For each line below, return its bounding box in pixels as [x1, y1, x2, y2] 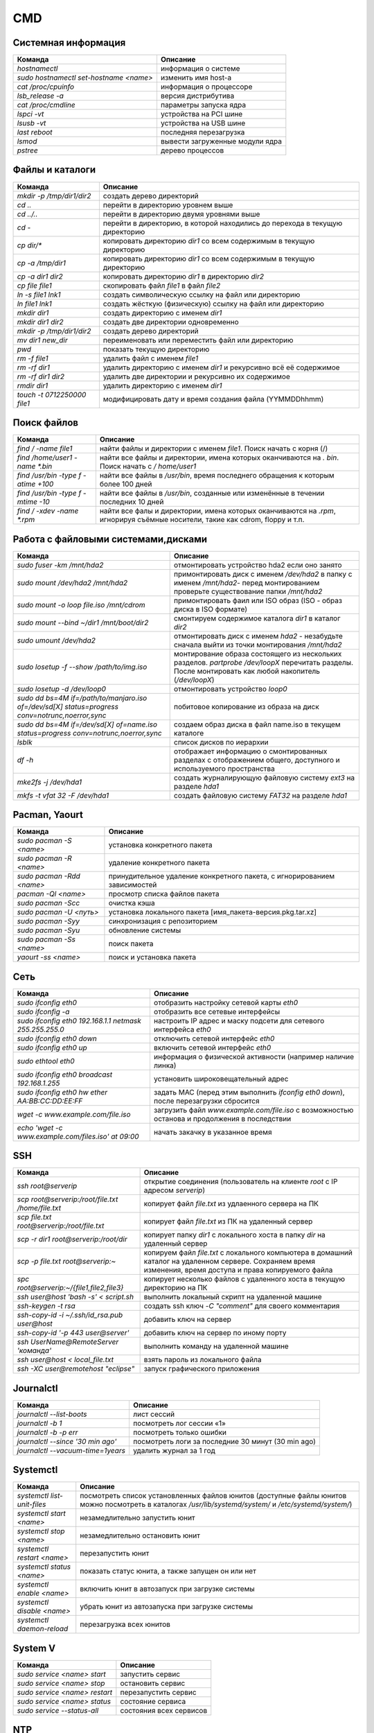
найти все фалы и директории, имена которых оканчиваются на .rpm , [99, 506, 336, 516]
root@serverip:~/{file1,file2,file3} [17, 1283, 124, 1293]
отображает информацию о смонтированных [173, 746, 328, 756]
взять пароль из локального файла [143, 1355, 262, 1365]
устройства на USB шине [160, 119, 246, 128]
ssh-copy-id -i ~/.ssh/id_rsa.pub [17, 1310, 123, 1320]
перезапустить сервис [120, 1687, 197, 1697]
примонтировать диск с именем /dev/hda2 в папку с [173, 569, 353, 579]
